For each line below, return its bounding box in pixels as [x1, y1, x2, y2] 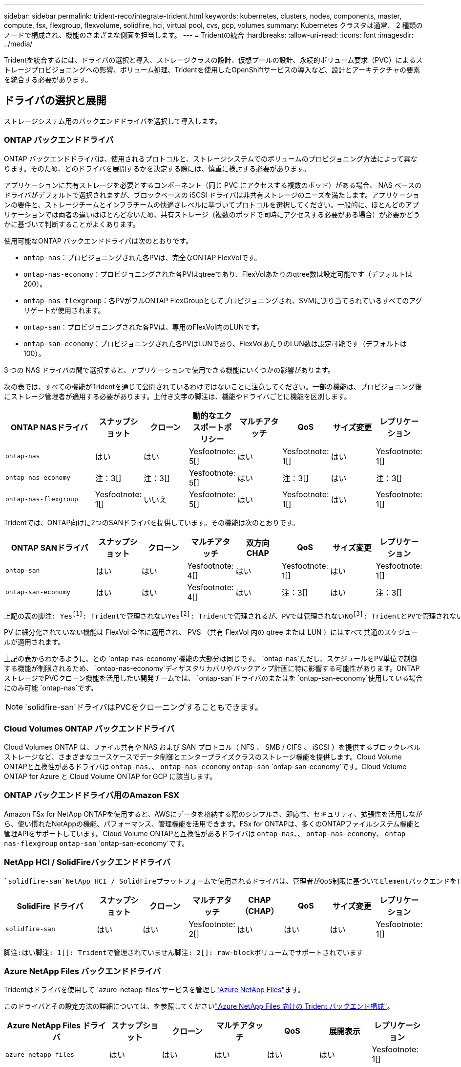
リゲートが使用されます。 [23, 306, 105, 314]
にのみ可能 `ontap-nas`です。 [4, 684, 98, 692]
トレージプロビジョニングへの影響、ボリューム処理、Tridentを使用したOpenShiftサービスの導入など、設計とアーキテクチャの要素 [4, 66, 420, 74]
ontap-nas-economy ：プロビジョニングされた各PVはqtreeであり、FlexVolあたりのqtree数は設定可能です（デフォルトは [23, 269, 413, 278]
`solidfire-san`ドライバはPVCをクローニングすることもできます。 [25, 702, 263, 712]
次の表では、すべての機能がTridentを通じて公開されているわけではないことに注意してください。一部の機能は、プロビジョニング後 [4, 382, 422, 391]
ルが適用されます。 [4, 638, 65, 646]
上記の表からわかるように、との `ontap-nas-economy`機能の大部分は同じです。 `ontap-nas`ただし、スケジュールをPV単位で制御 [4, 654, 418, 663]
